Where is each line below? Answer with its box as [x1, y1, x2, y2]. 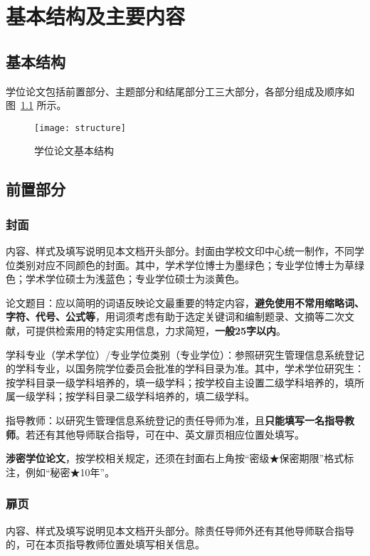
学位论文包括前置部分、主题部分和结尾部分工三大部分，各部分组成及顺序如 [6, 83, 354, 98]
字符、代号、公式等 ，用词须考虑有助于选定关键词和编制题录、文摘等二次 [6, 309, 344, 324]
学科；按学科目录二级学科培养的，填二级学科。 [35, 389, 255, 404]
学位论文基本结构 [34, 143, 114, 158]
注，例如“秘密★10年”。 [6, 464, 115, 479]
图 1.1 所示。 [6, 98, 67, 112]
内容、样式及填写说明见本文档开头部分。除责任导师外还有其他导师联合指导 [6, 523, 354, 537]
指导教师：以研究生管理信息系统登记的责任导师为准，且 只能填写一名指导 [6, 412, 344, 427]
